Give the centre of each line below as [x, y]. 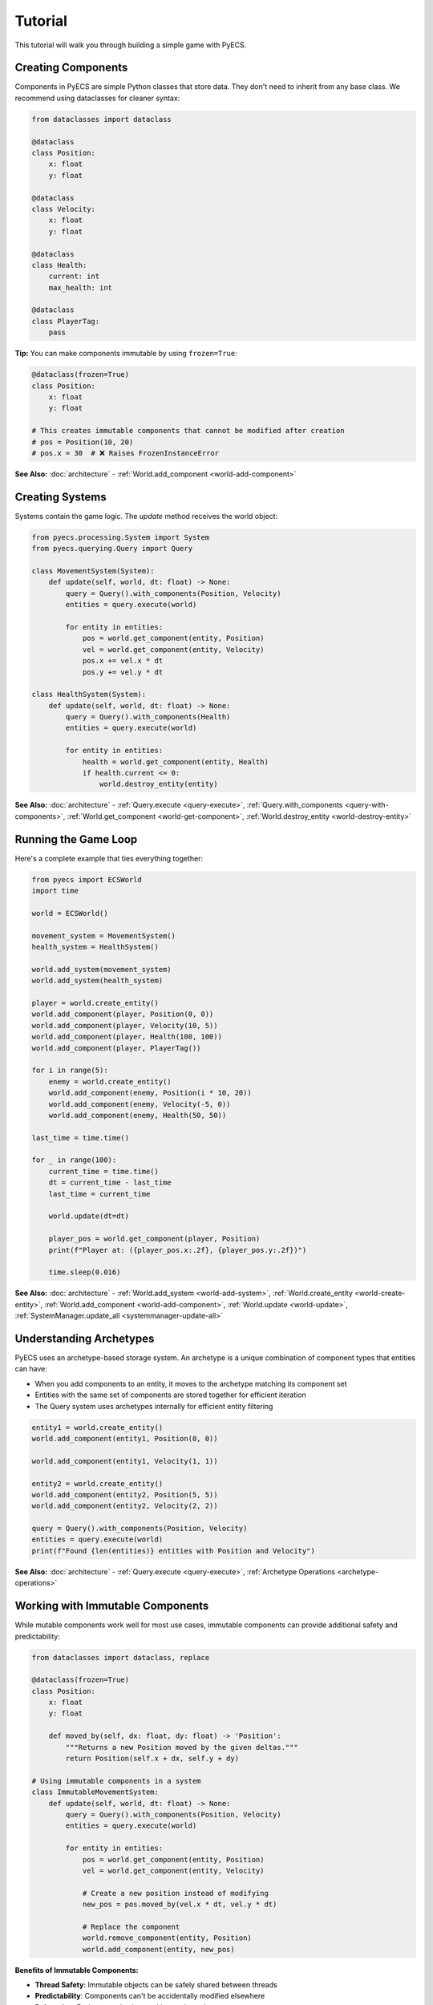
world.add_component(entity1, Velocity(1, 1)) [125, 1461]
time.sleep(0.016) [85, 1272]
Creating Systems [61, 497]
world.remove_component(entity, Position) [167, 1938]
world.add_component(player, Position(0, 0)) [123, 1014]
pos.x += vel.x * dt [123, 661]
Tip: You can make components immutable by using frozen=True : [126, 354]
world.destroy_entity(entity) [158, 784]
